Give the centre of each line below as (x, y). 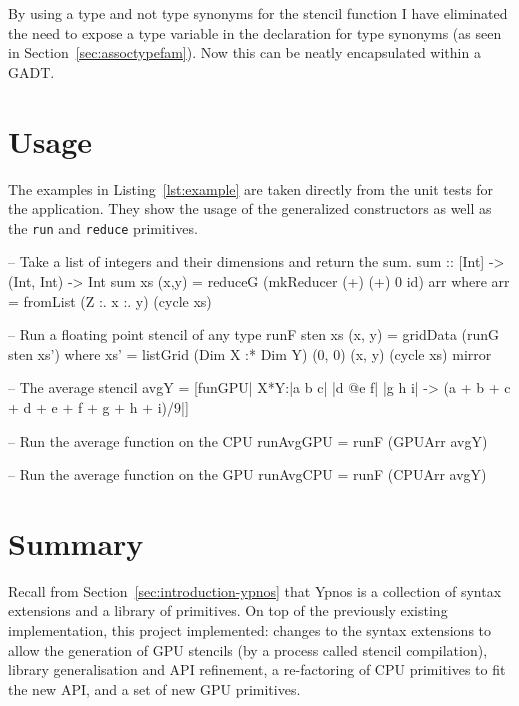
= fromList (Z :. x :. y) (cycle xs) (110, 300)
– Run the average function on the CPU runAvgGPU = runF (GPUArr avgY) (248, 440)
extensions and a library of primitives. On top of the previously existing (228, 610)
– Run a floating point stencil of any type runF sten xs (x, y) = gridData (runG (254, 334)
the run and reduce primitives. (103, 227)
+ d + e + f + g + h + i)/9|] (98, 406)
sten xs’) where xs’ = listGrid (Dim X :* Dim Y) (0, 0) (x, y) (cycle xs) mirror (250, 353)
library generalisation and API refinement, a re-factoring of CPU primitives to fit (257, 669)
